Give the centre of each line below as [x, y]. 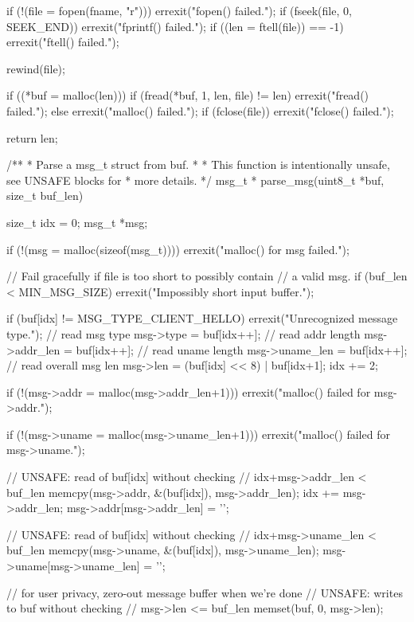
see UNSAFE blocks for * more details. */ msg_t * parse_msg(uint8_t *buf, [195, 180]
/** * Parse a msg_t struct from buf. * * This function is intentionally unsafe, [198, 164]
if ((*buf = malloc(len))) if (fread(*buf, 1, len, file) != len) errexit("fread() [188, 95]
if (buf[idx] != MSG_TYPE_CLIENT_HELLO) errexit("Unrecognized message [202, 318]
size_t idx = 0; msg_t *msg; [77, 222]
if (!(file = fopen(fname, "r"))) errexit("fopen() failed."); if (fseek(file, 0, [179, 10]
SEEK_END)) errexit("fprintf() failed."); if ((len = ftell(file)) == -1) [175, 26]
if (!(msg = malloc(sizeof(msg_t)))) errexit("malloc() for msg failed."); [178, 249]
